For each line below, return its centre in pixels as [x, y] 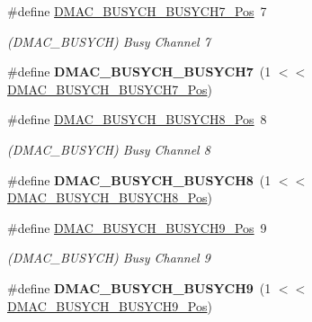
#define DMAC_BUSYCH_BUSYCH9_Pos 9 [137, 227]
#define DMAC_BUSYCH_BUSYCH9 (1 [139, 287]
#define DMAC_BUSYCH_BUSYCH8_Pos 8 [137, 119]
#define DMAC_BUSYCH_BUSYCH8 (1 [139, 179]
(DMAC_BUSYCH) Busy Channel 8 [109, 149]
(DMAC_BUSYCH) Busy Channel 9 [109, 258]
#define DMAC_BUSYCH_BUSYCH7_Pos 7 [137, 11]
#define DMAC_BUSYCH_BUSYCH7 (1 [139, 72]
